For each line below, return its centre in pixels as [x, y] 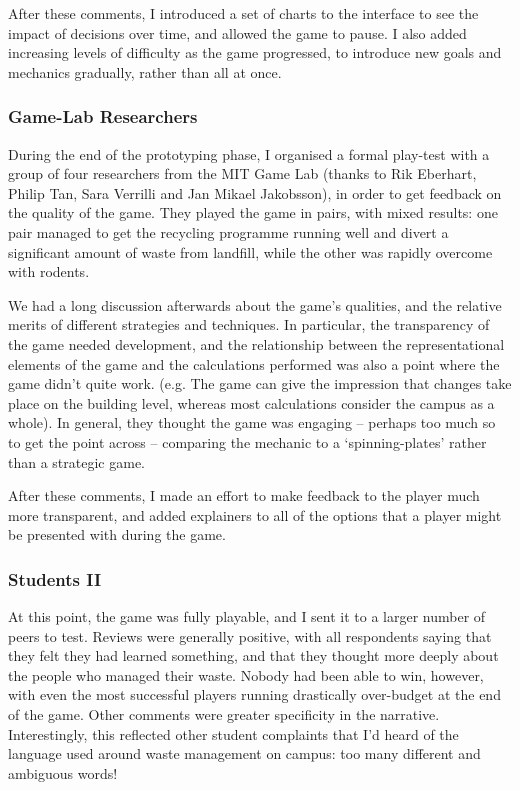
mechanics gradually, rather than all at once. [145, 71]
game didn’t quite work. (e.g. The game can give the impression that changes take [260, 383]
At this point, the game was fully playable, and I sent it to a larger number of [247, 616]
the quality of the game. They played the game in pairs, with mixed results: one [253, 212]
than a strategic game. [76, 461]
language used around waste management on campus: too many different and [244, 753]
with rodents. [49, 271]
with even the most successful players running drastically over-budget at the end [254, 694]
